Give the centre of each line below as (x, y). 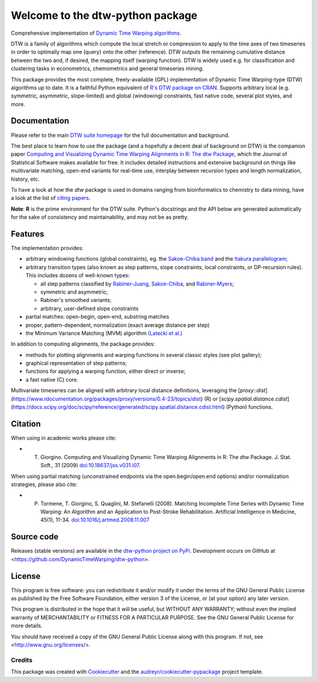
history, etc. (25, 179)
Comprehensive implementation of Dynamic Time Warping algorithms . (96, 33)
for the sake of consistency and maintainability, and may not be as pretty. (100, 217)
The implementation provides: (47, 248)
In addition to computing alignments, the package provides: (83, 344)
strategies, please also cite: (44, 484)
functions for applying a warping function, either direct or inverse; (105, 371)
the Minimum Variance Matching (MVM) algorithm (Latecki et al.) (104, 333)
